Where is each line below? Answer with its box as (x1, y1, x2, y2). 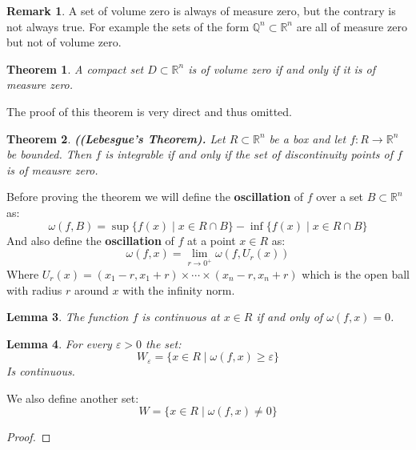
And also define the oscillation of (6, 231, 174, 248)
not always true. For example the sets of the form (6, 18, 250, 34)
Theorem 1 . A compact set (6, 60, 144, 77)
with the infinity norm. (122, 281, 235, 298)
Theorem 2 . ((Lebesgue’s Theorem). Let (6, 130, 226, 147)
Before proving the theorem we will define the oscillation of (6, 188, 304, 205)
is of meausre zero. (6, 161, 98, 178)
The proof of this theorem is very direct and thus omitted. (6, 102, 292, 119)
